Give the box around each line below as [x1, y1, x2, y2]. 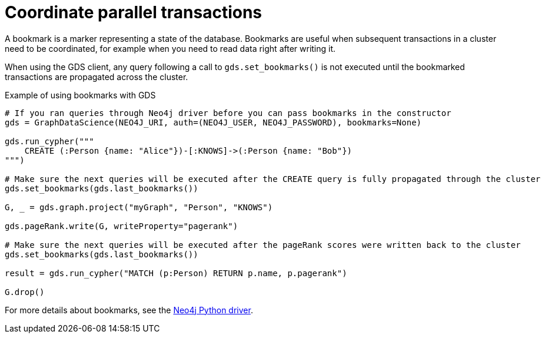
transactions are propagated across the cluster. [5, 71, 188, 82]
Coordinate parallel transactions [5, 2, 262, 22]
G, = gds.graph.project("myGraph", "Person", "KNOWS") [5, 202, 273, 212]
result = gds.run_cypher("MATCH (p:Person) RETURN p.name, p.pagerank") [5, 268, 347, 278]
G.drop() [5, 287, 45, 297]
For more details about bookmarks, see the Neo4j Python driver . [5, 304, 253, 315]
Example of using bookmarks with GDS [5, 90, 156, 100]
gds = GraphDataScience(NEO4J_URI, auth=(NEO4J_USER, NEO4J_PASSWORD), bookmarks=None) [5, 117, 422, 127]
